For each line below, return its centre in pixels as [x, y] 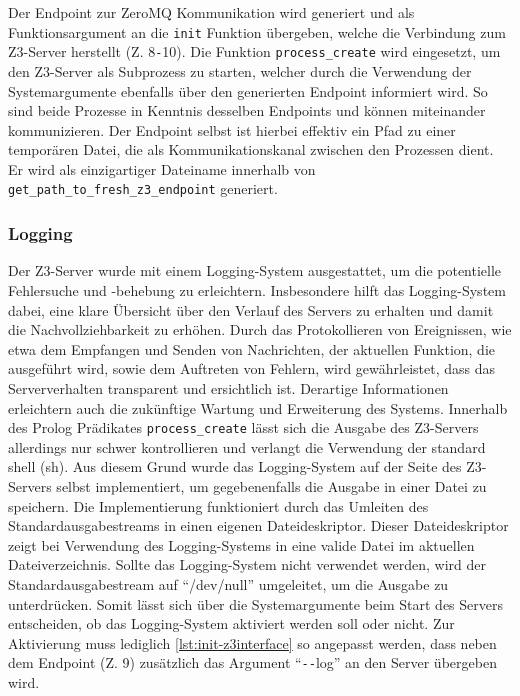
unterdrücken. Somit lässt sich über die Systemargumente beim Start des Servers [255, 603]
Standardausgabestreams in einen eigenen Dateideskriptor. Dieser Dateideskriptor [258, 525]
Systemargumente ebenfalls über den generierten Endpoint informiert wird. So [248, 90]
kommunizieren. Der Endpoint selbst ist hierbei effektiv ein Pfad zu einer [232, 129]
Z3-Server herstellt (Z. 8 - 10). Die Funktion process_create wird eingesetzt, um [254, 51]
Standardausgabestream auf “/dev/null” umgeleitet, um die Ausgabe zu [228, 583]
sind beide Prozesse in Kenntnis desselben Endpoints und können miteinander [247, 110]
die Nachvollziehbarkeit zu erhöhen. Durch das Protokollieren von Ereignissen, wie [260, 329]
